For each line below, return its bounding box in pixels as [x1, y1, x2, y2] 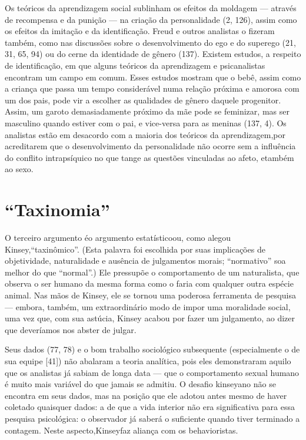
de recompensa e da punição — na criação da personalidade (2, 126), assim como [5, 13, 297, 25]
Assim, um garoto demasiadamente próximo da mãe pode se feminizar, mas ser [5, 105, 290, 117]
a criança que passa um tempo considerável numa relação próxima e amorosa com [5, 82, 300, 95]
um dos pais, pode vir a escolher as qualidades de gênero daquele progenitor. [5, 93, 281, 106]
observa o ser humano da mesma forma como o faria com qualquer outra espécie [5, 277, 294, 290]
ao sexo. [5, 163, 34, 175]
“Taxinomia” [5, 197, 110, 221]
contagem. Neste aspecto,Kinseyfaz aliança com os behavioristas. [5, 424, 238, 436]
